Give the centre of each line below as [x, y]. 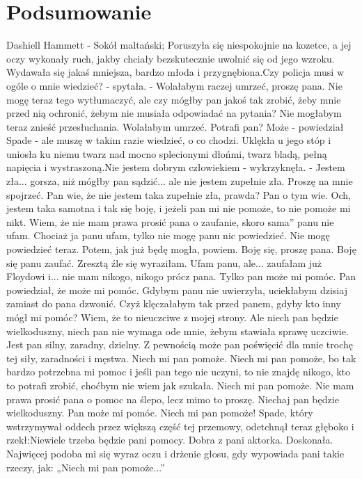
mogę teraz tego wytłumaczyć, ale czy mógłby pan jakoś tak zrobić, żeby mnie [174, 99]
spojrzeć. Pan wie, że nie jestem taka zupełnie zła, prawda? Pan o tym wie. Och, [179, 194]
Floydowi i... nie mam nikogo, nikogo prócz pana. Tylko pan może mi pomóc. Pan [181, 276]
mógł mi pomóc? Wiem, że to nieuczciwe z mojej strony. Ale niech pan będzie [172, 317]
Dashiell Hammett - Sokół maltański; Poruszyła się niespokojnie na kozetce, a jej [179, 45]
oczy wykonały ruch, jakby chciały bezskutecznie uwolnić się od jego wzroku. [171, 58]
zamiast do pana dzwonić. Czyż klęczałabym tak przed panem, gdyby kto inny [174, 303]
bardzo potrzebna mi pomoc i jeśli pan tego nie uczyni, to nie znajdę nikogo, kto [179, 372]
